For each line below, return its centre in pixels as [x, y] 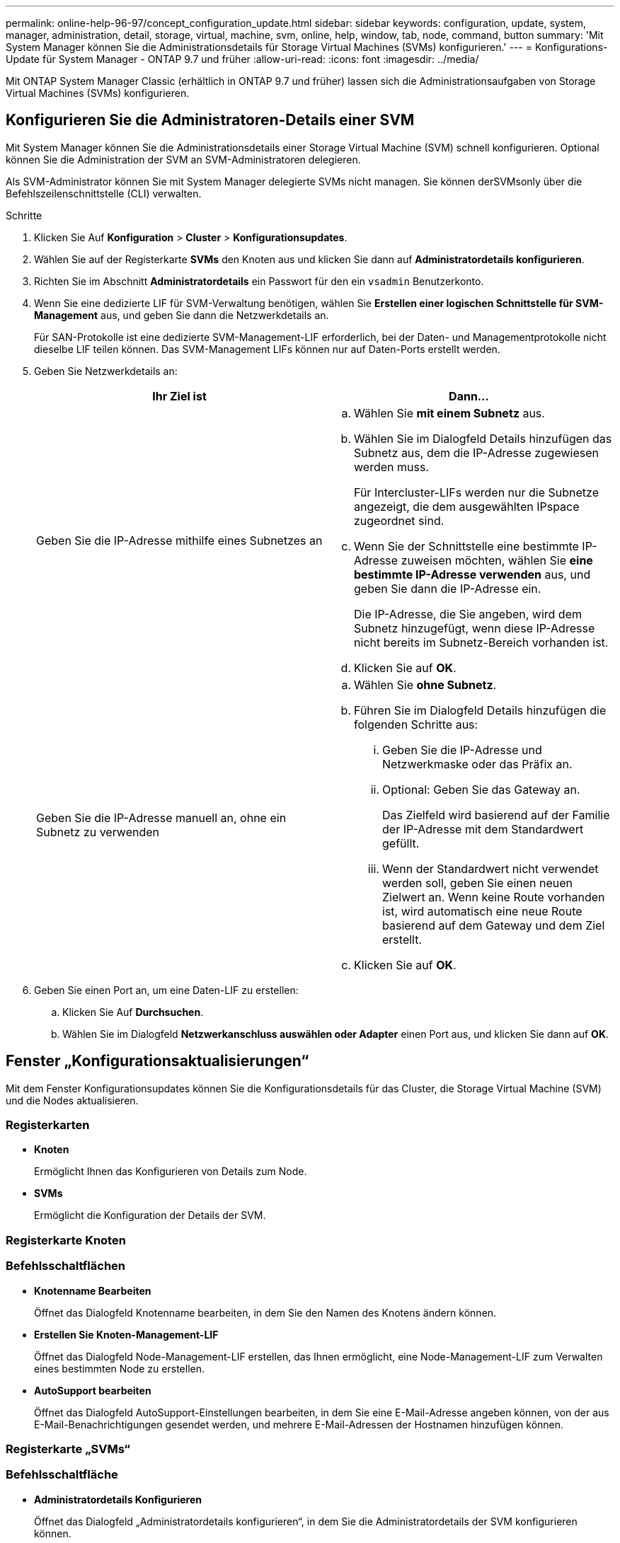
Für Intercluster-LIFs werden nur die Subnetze [476, 492]
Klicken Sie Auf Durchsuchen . [133, 1012]
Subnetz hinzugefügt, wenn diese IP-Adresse [475, 628]
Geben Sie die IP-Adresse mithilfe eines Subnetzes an [179, 540]
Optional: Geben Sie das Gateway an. [481, 789]
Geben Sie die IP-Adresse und [462, 750]
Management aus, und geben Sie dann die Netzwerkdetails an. [182, 315]
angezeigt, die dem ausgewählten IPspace [467, 506]
